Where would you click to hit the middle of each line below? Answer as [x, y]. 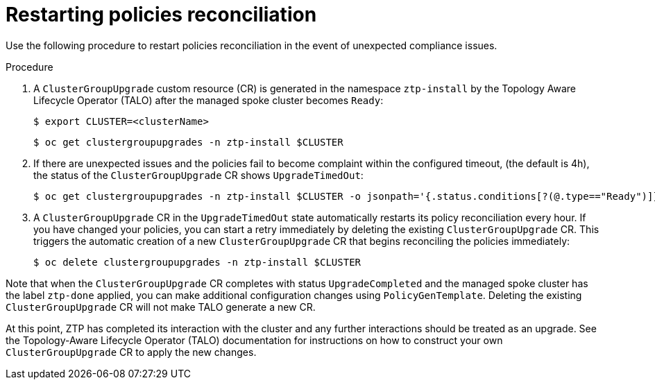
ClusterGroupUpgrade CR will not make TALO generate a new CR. [161, 307]
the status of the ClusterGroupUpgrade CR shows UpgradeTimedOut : [198, 175]
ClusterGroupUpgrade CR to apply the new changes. [131, 352]
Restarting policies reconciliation [161, 15]
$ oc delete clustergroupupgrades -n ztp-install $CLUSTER [197, 262]
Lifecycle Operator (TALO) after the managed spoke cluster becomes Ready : [209, 100]
